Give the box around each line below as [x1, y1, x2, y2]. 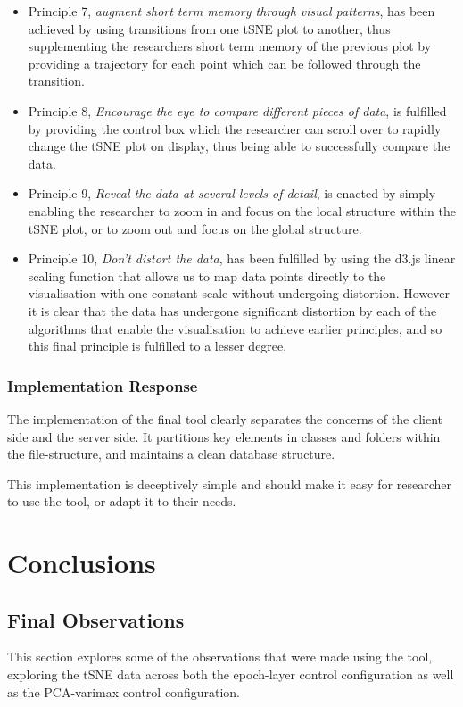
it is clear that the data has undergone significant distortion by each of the [28, 301, 437, 320]
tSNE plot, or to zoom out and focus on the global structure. [28, 219, 362, 237]
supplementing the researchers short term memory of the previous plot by [28, 37, 432, 55]
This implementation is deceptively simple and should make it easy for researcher [7, 474, 451, 493]
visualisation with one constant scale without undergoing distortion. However [28, 284, 451, 303]
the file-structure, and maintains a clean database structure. [7, 445, 335, 463]
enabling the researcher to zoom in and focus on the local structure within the [28, 201, 456, 220]
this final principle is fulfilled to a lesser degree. [28, 337, 287, 355]
